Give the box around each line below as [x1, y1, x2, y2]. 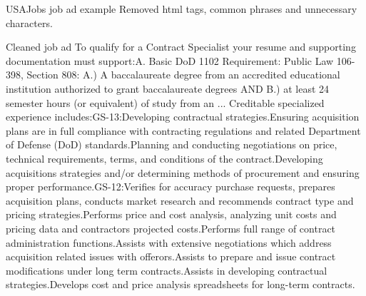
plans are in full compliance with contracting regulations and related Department [6, 123, 361, 138]
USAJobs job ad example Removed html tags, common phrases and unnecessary [6, 1, 357, 16]
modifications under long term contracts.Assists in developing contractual [6, 262, 327, 277]
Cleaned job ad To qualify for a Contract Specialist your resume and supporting [6, 39, 356, 54]
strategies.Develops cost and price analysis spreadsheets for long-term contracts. [6, 277, 355, 292]
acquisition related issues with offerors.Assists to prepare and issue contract [6, 249, 336, 264]
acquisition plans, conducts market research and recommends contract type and [6, 193, 354, 208]
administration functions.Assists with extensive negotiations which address [6, 235, 332, 250]
